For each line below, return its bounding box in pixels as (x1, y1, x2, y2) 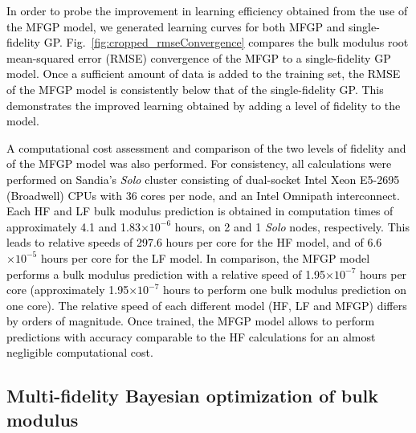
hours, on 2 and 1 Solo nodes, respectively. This (174, 218, 410, 235)
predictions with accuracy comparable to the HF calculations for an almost (6, 328, 376, 345)
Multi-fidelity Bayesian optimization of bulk (6, 383, 379, 408)
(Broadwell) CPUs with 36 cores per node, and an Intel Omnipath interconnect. (6, 186, 400, 203)
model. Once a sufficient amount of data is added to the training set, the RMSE (6, 65, 401, 82)
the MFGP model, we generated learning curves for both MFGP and (6, 18, 345, 35)
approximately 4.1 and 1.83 (6, 218, 141, 235)
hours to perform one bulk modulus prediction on (163, 281, 406, 298)
